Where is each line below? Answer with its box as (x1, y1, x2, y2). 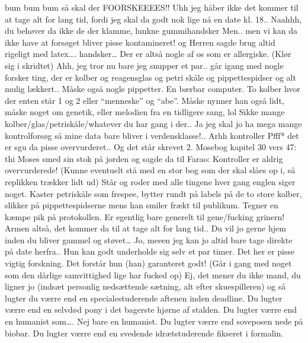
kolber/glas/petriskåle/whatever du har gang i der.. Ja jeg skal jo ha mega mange (5, 117, 302, 129)
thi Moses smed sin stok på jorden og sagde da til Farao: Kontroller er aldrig (5, 152, 283, 164)
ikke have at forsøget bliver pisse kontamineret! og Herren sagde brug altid (5, 36, 275, 48)
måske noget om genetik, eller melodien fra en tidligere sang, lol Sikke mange (5, 106, 285, 118)
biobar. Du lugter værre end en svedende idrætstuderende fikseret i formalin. (5, 326, 284, 339)
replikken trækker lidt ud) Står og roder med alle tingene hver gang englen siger (5, 175, 296, 188)
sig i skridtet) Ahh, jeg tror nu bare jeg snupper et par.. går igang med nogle (5, 59, 284, 71)
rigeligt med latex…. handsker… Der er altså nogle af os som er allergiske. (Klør (5, 47, 291, 60)
